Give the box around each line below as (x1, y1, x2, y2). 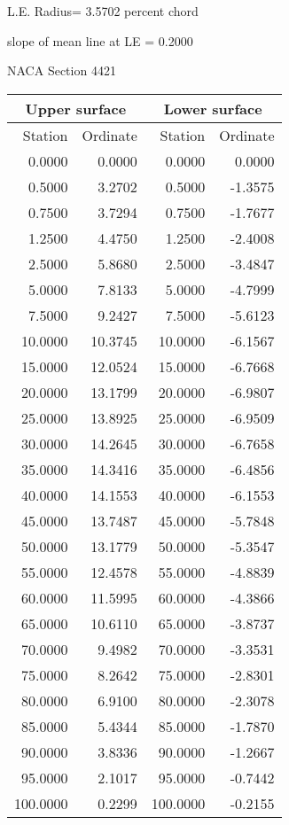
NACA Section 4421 (7, 61, 116, 80)
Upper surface (25, 97, 127, 119)
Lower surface (163, 97, 262, 119)
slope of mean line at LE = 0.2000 (7, 31, 193, 50)
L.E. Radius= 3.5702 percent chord (7, 2, 199, 19)
